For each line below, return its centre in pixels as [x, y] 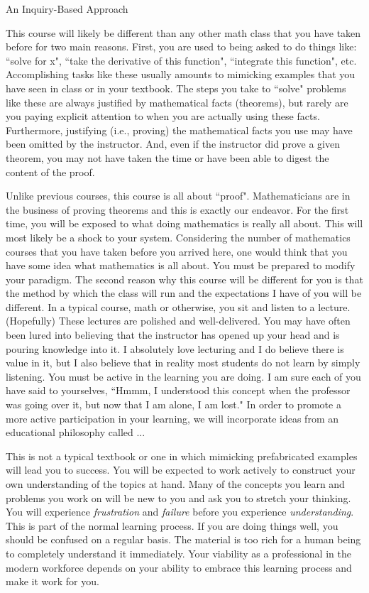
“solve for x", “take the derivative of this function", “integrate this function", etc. [181, 60]
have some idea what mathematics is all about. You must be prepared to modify [181, 265]
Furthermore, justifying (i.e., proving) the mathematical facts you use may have [179, 130]
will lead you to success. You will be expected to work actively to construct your [181, 470]
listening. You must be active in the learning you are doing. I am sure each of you [183, 376]
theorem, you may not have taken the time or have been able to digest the [167, 157]
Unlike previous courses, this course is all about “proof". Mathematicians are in [178, 196]
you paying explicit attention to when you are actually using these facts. [163, 116]
